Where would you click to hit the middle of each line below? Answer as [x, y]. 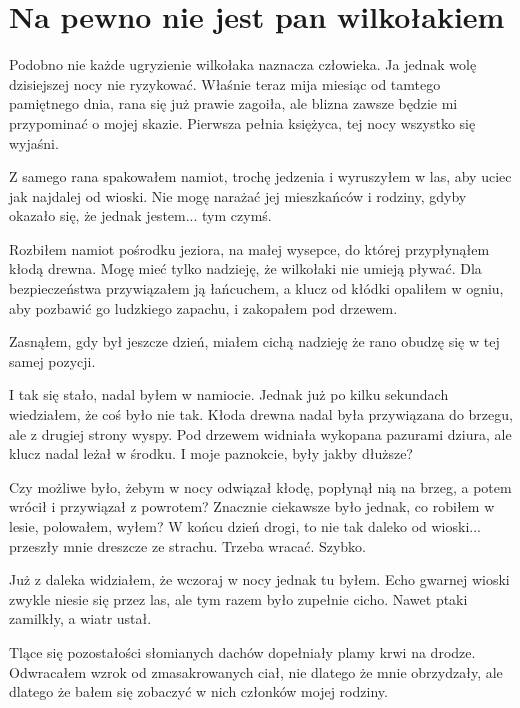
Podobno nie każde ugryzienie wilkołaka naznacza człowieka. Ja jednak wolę [243, 64]
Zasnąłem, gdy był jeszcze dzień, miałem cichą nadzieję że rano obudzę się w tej [254, 341]
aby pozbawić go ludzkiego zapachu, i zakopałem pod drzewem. [203, 307]
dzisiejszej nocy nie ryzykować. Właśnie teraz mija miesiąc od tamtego [225, 83]
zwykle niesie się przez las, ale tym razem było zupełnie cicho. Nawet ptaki [238, 598]
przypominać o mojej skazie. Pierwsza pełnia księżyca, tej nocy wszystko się [242, 122]
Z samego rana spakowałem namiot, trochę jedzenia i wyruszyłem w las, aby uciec [260, 176]
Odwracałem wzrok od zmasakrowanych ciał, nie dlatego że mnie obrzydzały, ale [256, 671]
